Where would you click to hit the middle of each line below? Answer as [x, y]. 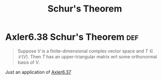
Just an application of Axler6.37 [38, 72]
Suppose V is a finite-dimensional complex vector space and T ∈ [86, 51]
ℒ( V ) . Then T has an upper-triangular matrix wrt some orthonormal [87, 56]
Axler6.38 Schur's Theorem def [72, 37]
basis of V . [29, 62]
